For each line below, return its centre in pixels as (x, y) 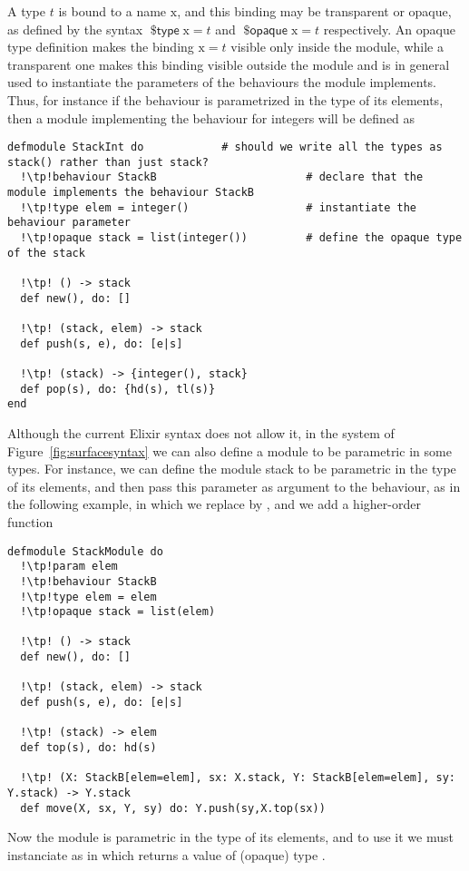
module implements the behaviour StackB (131, 193)
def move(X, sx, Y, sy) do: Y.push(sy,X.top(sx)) (173, 808)
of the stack (46, 253)
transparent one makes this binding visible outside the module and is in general (229, 64)
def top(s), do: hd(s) (88, 748)
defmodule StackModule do (85, 551)
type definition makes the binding (101, 47)
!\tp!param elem (69, 567)
